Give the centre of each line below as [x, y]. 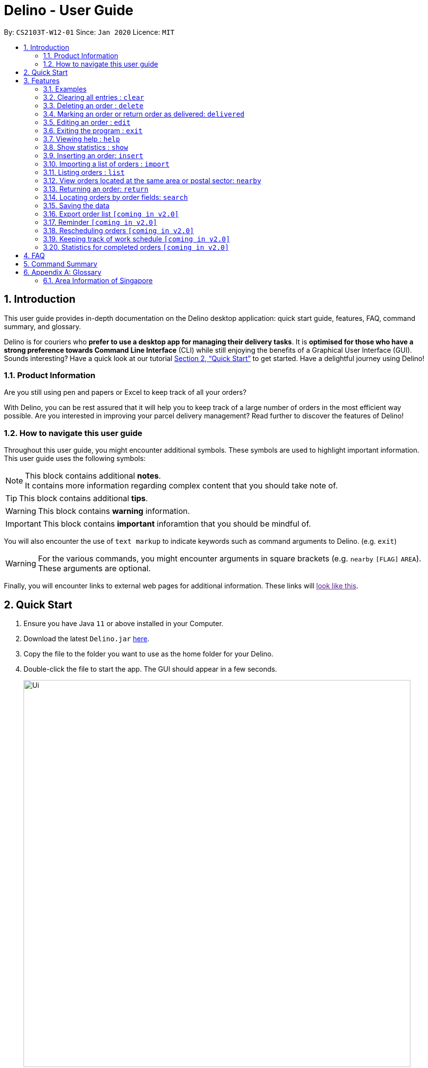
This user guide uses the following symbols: [75, 459]
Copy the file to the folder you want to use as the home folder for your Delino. [149, 654]
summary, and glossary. [43, 326]
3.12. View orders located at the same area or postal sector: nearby [152, 180]
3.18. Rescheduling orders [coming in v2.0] [119, 230]
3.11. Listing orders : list [84, 172]
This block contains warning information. [114, 511]
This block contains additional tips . [83, 498]
